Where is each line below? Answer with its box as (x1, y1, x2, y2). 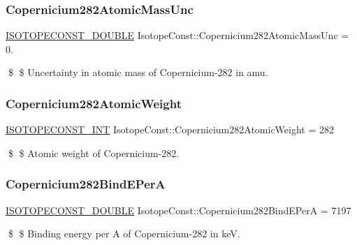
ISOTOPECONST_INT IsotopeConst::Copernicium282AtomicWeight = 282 (6, 122, 335, 137)
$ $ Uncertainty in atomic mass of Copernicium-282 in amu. (8, 65, 268, 80)
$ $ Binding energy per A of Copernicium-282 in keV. (8, 226, 240, 241)
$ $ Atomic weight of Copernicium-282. (8, 145, 180, 160)
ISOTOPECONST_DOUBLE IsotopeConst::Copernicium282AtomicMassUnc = (6, 28, 349, 43)
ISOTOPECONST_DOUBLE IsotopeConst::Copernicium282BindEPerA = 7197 (6, 202, 351, 217)
